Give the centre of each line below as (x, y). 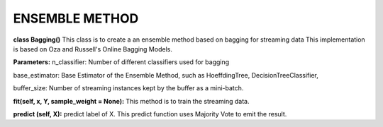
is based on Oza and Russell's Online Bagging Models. (93, 49)
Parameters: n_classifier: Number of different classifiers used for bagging (121, 62)
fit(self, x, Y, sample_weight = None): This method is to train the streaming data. (131, 101)
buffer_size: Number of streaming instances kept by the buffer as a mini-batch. (128, 88)
